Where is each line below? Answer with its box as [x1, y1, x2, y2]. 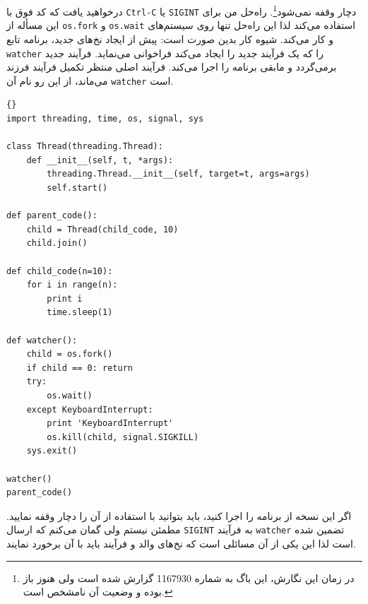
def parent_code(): [6, 211, 97, 221]
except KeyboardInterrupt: [26, 404, 153, 415]
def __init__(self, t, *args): [26, 155, 174, 165]
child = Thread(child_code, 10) [26, 224, 179, 235]
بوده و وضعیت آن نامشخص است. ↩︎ [23, 584, 173, 599]
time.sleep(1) [47, 307, 113, 318]
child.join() [26, 238, 88, 249]
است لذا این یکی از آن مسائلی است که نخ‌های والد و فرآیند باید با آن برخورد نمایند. [6, 535, 356, 550]
